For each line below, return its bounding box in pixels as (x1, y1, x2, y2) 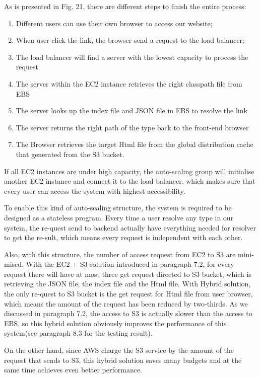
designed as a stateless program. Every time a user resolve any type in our (4, 212, 234, 222)
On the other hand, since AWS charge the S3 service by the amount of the (4, 345, 234, 355)
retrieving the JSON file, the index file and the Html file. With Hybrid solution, (4, 278, 251, 289)
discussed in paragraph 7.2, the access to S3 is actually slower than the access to (4, 308, 252, 319)
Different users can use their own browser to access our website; (16, 18, 213, 28)
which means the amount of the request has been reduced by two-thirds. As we (4, 298, 248, 309)
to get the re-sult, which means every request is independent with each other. (4, 232, 243, 243)
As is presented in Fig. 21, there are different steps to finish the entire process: (4, 1, 246, 11)
